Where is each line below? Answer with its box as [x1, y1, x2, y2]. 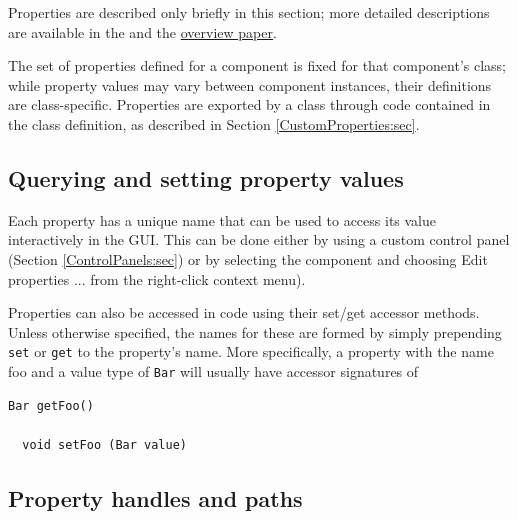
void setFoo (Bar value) [22, 437, 187, 452]
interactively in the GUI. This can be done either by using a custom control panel [8, 229, 510, 250]
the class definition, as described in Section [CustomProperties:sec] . [8, 113, 420, 134]
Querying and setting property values [8, 162, 404, 193]
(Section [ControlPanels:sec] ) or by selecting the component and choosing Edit [8, 248, 488, 269]
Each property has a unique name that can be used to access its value [8, 209, 437, 230]
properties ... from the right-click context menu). [8, 268, 306, 289]
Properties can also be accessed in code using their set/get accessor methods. [8, 302, 480, 323]
